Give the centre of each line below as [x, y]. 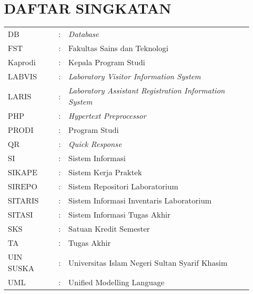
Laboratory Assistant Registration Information [147, 91]
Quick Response [95, 144]
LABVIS [23, 76]
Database [83, 34]
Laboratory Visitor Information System [135, 76]
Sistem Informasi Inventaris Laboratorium [140, 201]
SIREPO [23, 186]
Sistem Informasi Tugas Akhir [119, 215]
